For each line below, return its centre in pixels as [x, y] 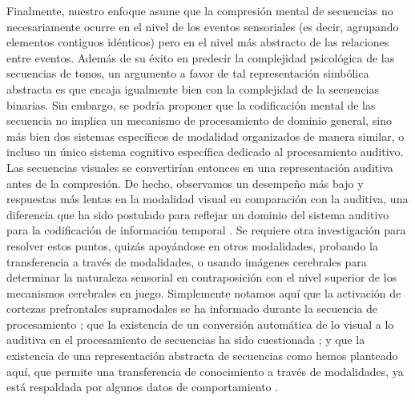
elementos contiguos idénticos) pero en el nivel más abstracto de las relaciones [198, 42]
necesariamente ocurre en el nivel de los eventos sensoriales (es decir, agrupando [203, 26]
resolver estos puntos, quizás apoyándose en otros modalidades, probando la [192, 245]
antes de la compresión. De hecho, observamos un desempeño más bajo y [185, 183]
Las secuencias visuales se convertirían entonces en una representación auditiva [200, 167]
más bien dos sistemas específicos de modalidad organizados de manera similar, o [205, 136]
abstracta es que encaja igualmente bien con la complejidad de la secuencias [193, 88]
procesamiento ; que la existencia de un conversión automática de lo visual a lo [200, 324]
